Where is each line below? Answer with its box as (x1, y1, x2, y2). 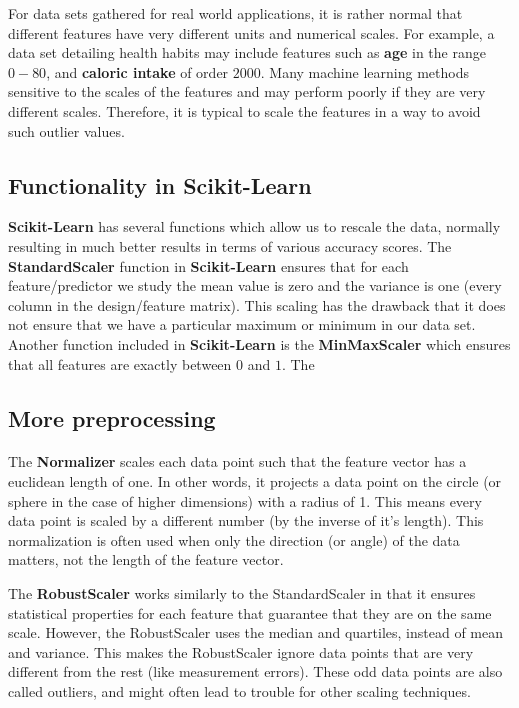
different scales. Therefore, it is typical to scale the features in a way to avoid (8, 100, 481, 121)
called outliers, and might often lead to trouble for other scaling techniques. (8, 681, 471, 702)
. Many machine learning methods (260, 61, 469, 82)
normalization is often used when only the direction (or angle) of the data (8, 529, 460, 550)
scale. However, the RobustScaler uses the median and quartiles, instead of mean (8, 622, 504, 643)
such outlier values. (8, 120, 125, 141)
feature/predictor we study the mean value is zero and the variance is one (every (8, 275, 502, 296)
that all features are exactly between (8, 353, 232, 374)
